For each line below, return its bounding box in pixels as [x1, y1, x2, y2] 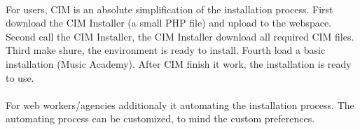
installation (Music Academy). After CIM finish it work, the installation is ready [6, 56, 352, 71]
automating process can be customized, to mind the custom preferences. [6, 111, 315, 126]
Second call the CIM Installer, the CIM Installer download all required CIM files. [6, 29, 354, 43]
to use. [6, 70, 34, 85]
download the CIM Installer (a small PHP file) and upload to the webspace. [6, 15, 331, 30]
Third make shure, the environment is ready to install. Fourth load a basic [6, 43, 326, 57]
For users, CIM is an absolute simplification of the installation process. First [6, 1, 333, 16]
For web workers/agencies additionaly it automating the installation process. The [6, 97, 354, 112]
